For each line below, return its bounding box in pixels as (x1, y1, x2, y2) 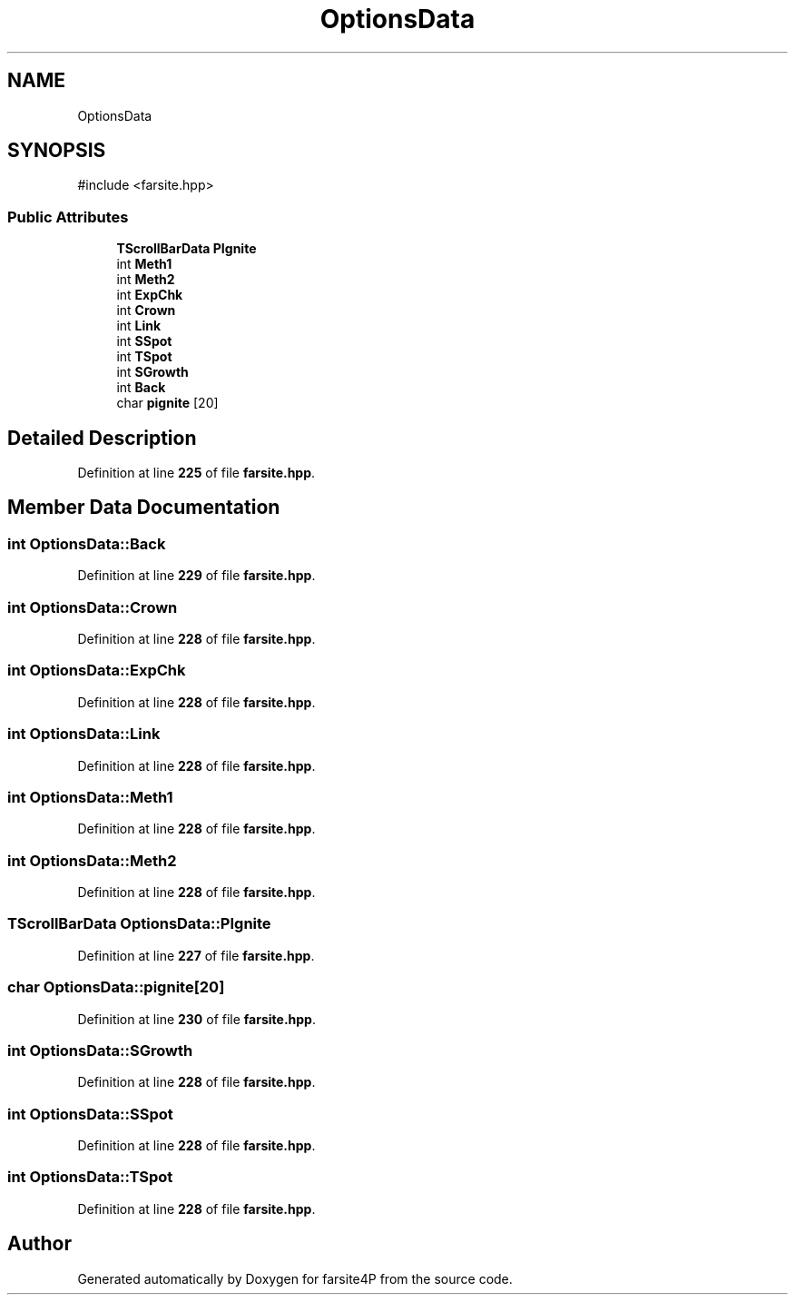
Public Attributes (7, 207, 129, 226)
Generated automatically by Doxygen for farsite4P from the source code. (77, 1270, 513, 1287)
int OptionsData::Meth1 (7, 787, 173, 806)
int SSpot (116, 333, 172, 350)
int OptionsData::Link (7, 725, 161, 744)
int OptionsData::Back (7, 534, 166, 553)
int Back (116, 380, 166, 396)
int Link (116, 318, 162, 334)
